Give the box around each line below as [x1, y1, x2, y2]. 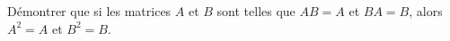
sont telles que [216, 2, 296, 20]
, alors [409, 2, 443, 20]
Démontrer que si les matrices [7, 2, 172, 20]
